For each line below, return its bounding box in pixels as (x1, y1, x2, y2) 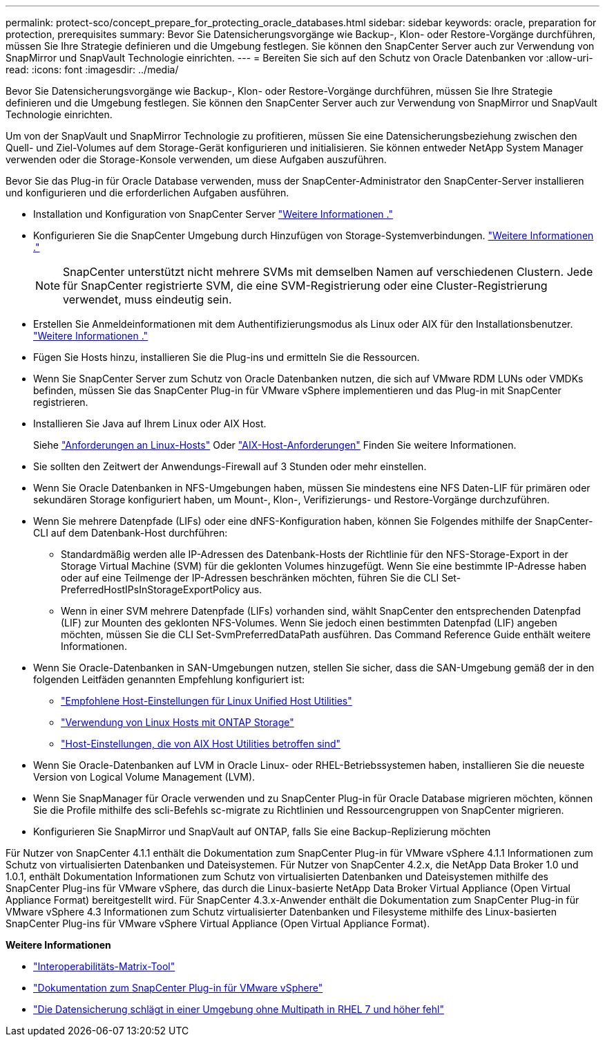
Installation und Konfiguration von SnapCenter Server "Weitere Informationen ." (33, 208, 393, 220)
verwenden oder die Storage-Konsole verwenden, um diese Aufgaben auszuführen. (6, 153, 387, 165)
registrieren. (33, 396, 88, 408)
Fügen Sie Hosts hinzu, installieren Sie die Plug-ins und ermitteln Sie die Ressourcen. (33, 351, 420, 363)
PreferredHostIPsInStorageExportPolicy (61, 584, 240, 595)
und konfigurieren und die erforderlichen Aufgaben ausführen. (6, 187, 289, 198)
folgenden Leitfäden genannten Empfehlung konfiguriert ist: (33, 673, 305, 685)
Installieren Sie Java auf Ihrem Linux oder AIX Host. (33, 418, 267, 429)
